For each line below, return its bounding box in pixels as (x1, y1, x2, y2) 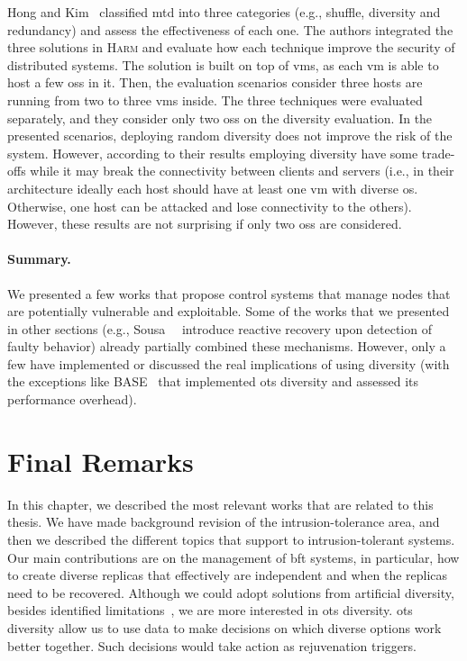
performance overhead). (7, 390, 137, 409)
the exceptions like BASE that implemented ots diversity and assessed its (7, 372, 419, 391)
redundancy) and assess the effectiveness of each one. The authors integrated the (7, 20, 453, 39)
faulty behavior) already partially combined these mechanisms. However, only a (7, 337, 446, 356)
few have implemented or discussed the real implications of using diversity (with (7, 354, 450, 373)
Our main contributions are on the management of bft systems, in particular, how (7, 548, 460, 566)
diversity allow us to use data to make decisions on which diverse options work (7, 618, 442, 637)
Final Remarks (7, 442, 194, 479)
